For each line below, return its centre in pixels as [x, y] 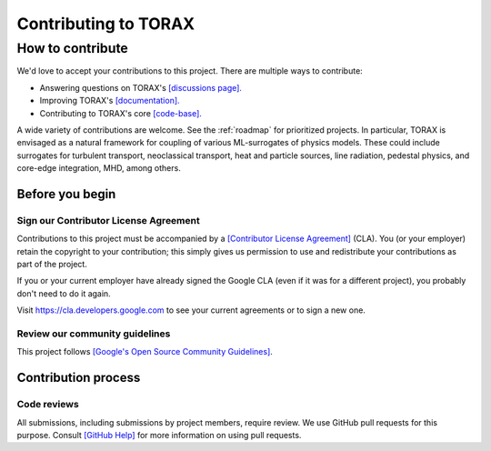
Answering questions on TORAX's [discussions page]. [141, 87]
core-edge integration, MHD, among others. [99, 168]
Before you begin [66, 194]
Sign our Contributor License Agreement [108, 220]
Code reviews [48, 405]
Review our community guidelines [94, 334]
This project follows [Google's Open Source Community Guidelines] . [145, 352]
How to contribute [73, 48]
